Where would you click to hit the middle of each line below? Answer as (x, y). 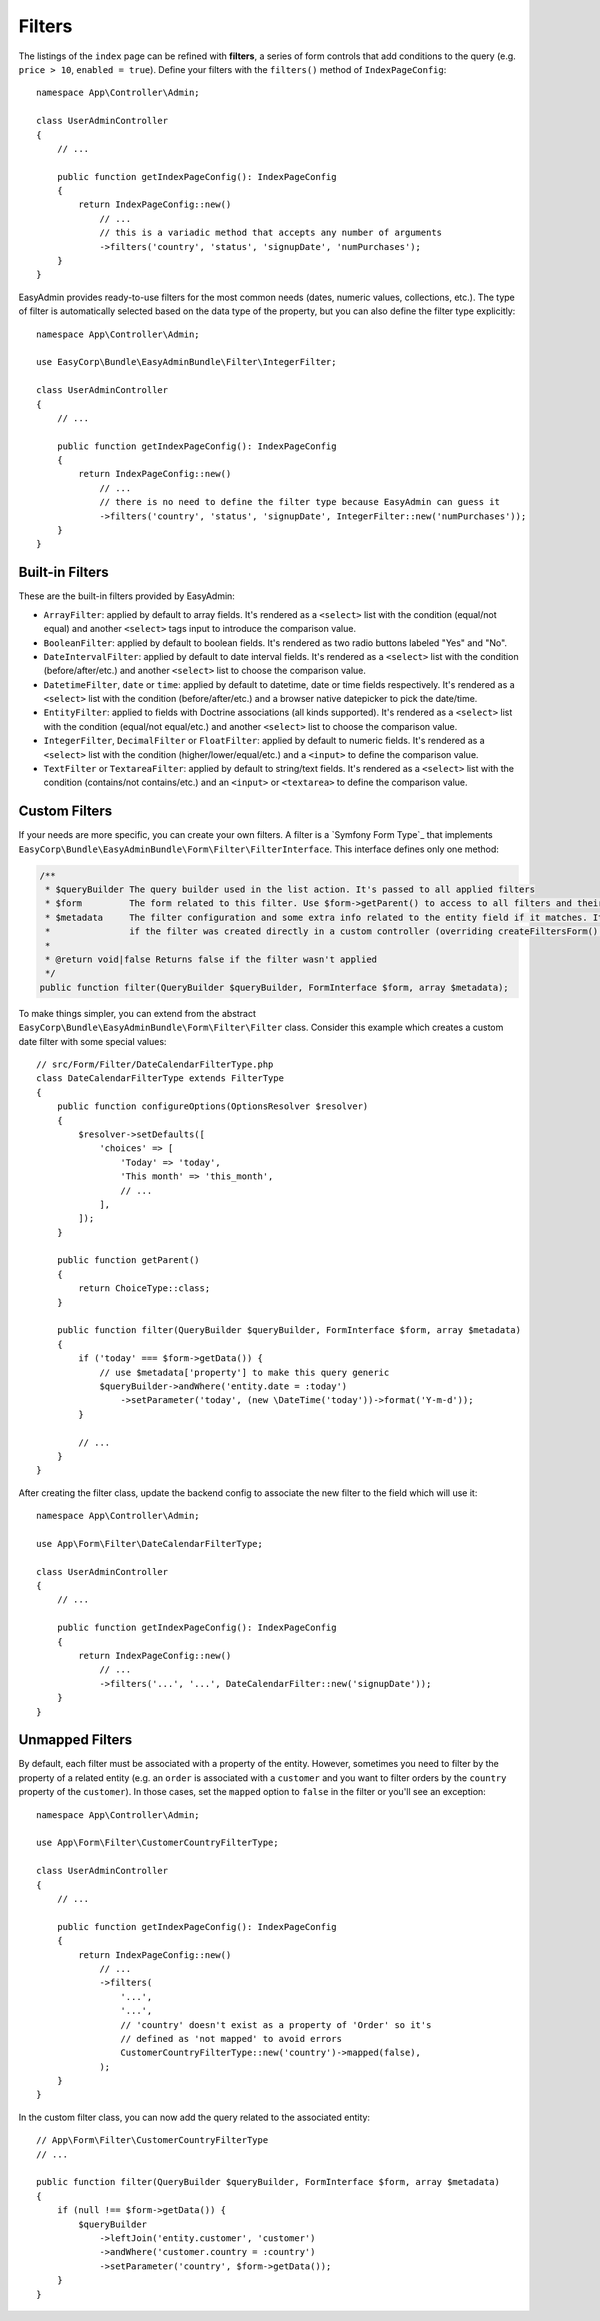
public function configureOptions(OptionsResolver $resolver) (212, 1106)
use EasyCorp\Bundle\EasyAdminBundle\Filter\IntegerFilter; (186, 362)
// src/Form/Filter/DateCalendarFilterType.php (155, 1064)
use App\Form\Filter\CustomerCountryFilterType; (157, 1843)
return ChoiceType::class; (144, 1288)
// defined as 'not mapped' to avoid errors (231, 2038)
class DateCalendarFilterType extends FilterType (160, 1078)
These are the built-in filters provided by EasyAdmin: (126, 596)
